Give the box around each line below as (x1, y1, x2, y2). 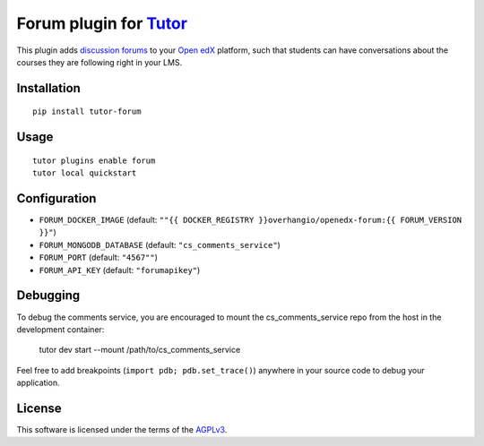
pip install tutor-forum (32, 107, 142, 116)
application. (16, 377, 60, 389)
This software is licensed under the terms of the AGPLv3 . (16, 424, 228, 434)
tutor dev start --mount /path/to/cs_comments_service (39, 345, 241, 356)
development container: (16, 323, 105, 335)
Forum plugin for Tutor (16, 13, 188, 33)
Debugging (16, 287, 81, 304)
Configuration (16, 191, 97, 206)
